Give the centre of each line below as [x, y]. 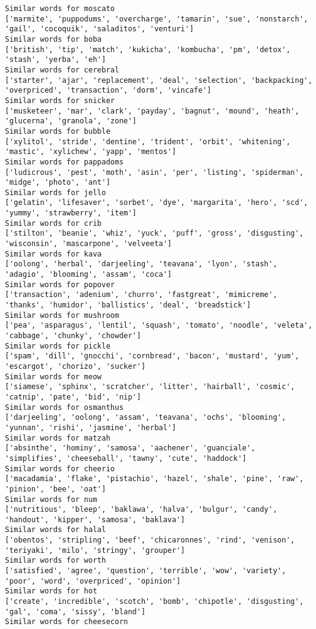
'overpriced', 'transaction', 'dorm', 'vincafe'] [108, 91]
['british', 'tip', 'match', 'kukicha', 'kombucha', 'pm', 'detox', [148, 49]
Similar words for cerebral [62, 70]
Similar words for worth [56, 561]
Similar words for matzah [58, 438]
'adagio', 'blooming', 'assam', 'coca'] [89, 275]
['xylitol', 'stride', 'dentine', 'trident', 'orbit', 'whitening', [148, 141]
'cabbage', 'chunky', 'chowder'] [73, 336]
